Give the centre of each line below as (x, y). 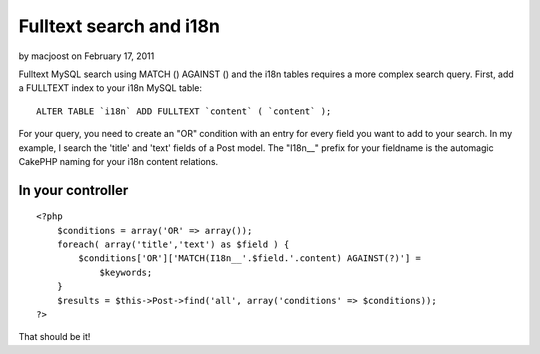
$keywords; (126, 272)
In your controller (73, 190)
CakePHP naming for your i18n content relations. (118, 161)
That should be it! (54, 337)
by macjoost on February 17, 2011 (86, 56)
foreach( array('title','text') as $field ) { (173, 244)
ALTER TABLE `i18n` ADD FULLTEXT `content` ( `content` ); (184, 111)
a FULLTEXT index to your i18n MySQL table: (110, 88)
